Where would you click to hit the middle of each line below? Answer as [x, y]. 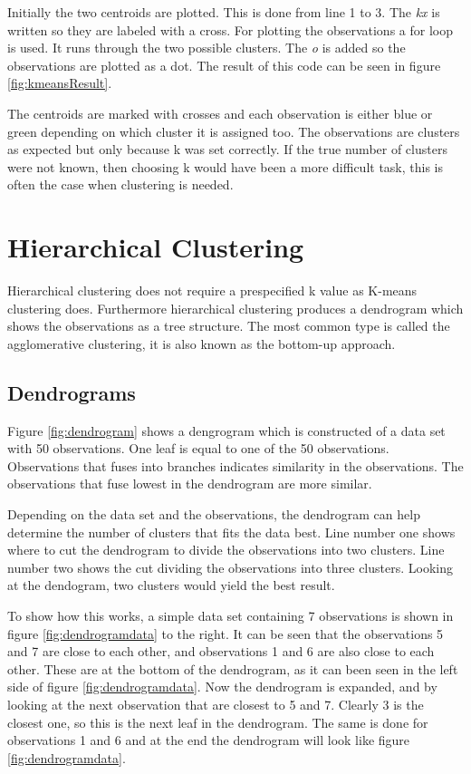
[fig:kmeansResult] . [60, 83]
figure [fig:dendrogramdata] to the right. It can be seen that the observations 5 [226, 633]
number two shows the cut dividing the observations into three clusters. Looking [230, 567]
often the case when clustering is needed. [120, 184]
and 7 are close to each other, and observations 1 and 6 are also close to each [221, 651]
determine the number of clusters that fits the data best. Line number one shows [231, 532]
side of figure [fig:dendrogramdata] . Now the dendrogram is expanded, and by [222, 687]
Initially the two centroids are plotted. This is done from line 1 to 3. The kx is [224, 12]
